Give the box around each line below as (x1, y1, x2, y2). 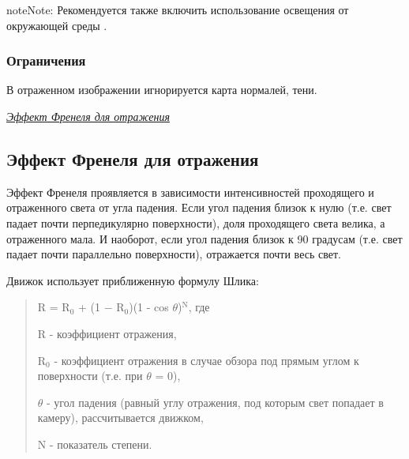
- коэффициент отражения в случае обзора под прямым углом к (54, 352, 359, 368)
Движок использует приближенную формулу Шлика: (6, 272, 259, 288)
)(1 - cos (129, 299, 169, 315)
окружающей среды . (6, 17, 107, 33)
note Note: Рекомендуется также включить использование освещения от (6, 2, 349, 17)
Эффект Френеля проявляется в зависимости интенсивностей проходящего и (6, 183, 374, 200)
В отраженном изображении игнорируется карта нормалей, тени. (6, 81, 317, 98)
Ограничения (6, 51, 86, 70)
